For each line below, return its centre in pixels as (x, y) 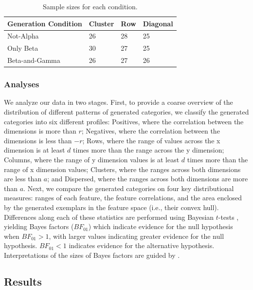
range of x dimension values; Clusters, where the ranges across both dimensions (122, 169)
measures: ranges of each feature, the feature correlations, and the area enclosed (123, 198)
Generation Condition (45, 23)
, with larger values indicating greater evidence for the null (136, 236)
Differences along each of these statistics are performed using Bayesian (109, 217)
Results (23, 281)
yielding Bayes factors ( (39, 226)
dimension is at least (35, 150)
